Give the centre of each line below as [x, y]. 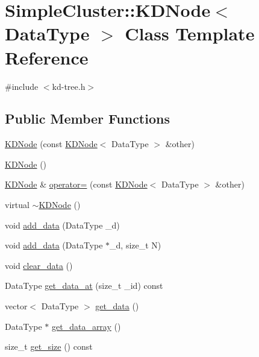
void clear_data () [39, 265]
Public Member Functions [87, 118]
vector [16, 306]
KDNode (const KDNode [51, 144]
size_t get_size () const [49, 346]
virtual [17, 205]
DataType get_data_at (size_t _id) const [84, 286]
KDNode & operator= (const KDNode [76, 184]
